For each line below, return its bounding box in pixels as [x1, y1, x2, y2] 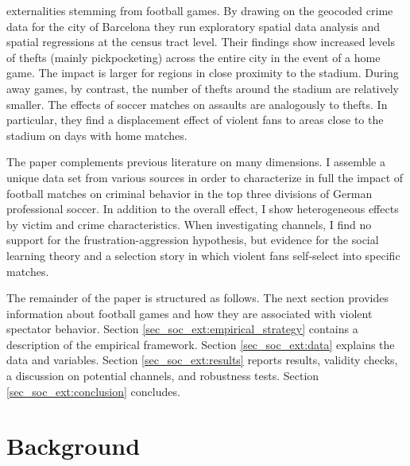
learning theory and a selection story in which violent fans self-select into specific [6, 247, 400, 263]
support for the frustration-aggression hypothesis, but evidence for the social [6, 231, 379, 248]
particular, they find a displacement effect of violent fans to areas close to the [6, 111, 384, 128]
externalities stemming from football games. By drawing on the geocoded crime [6, 2, 393, 18]
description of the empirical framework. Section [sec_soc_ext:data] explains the [6, 336, 395, 352]
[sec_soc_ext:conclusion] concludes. [6, 383, 180, 399]
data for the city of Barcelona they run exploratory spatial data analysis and [6, 17, 381, 34]
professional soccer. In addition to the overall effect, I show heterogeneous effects [6, 200, 399, 217]
